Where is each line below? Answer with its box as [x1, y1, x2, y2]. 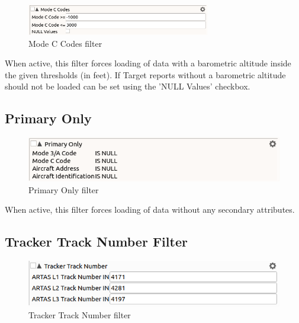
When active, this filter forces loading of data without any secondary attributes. [5, 203, 295, 216]
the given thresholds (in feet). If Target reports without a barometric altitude [5, 68, 286, 81]
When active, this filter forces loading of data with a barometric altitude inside [5, 57, 291, 69]
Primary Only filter [28, 183, 99, 196]
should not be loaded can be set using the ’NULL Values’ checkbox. [5, 80, 250, 92]
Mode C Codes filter [28, 37, 102, 49]
